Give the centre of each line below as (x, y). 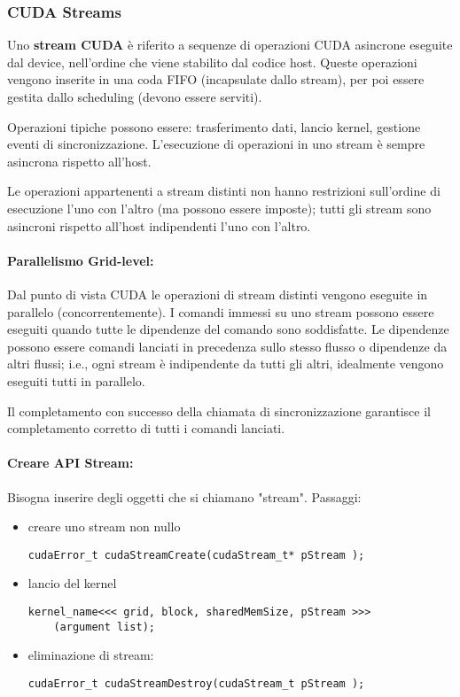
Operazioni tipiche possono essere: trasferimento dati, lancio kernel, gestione (214, 126)
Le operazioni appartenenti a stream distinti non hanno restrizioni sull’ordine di (224, 191)
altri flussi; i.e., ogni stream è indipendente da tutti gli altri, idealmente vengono (226, 364)
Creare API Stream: (70, 463)
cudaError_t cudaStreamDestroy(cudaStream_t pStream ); (196, 683)
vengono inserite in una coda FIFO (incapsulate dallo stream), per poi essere (216, 79)
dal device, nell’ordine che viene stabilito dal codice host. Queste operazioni (212, 62)
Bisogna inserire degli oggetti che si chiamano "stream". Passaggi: (184, 496)
